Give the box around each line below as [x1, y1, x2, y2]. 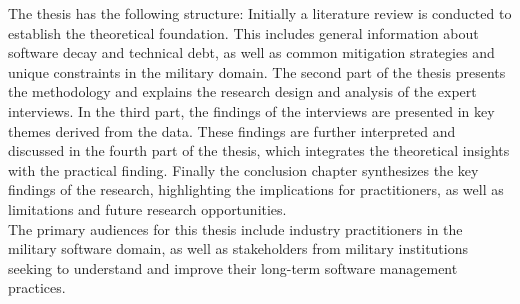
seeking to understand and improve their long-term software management [8, 257, 458, 278]
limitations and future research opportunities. [8, 198, 287, 219]
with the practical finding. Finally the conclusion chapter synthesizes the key [8, 159, 479, 180]
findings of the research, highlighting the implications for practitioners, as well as [8, 179, 504, 200]
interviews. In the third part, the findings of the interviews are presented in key [8, 100, 495, 121]
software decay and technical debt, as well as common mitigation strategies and [8, 42, 495, 63]
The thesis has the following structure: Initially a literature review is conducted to [8, 3, 512, 23]
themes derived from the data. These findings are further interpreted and [8, 120, 456, 141]
